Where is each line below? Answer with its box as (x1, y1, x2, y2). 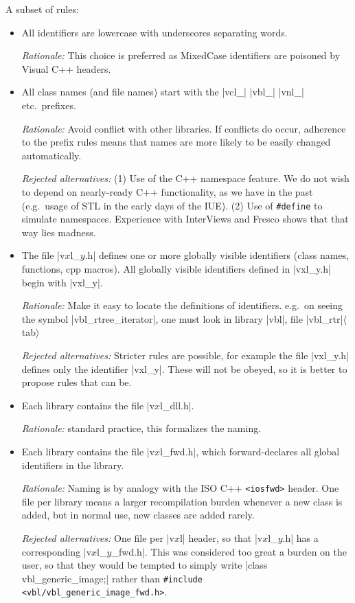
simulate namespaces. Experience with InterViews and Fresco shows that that (21, 212, 349, 226)
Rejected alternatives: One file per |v (21, 530, 174, 545)
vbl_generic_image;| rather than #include (21, 571, 203, 585)
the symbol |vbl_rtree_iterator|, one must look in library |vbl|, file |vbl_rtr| (21, 311, 343, 326)
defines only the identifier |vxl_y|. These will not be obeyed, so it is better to (21, 361, 347, 376)
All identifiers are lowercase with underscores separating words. (21, 25, 288, 39)
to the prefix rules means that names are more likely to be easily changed (21, 135, 331, 149)
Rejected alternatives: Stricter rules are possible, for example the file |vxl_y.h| (21, 348, 349, 362)
